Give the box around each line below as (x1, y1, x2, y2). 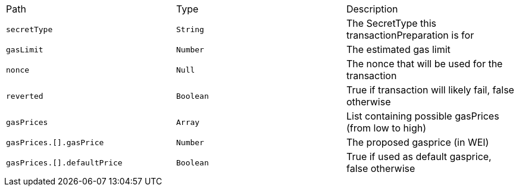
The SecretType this (346, 17, 437, 29)
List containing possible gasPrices (346, 110, 499, 122)
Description (346, 3, 398, 15)
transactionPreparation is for (346, 29, 474, 41)
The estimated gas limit (346, 43, 451, 55)
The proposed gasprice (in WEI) (346, 136, 489, 148)
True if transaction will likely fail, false (346, 84, 514, 96)
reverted (6, 91, 43, 101)
